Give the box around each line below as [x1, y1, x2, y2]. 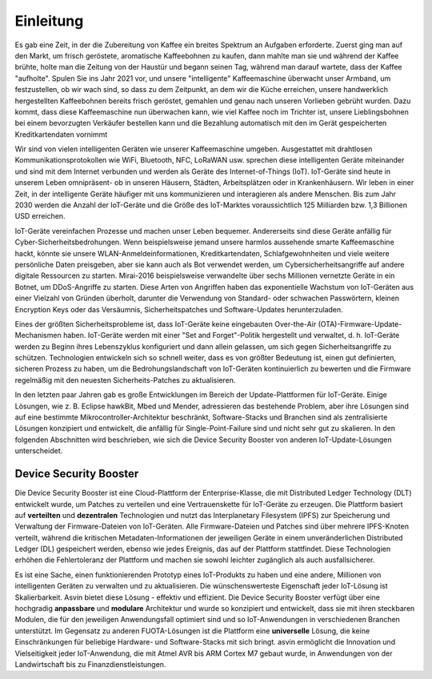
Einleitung [14, 12, 84, 30]
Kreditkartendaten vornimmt [14, 129, 108, 139]
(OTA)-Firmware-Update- [318, 319, 402, 328]
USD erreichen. [14, 211, 66, 221]
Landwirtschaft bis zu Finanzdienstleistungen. [14, 659, 166, 669]
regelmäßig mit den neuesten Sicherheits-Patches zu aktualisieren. [14, 375, 236, 384]
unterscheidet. [14, 446, 63, 456]
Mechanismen [14, 331, 62, 340]
